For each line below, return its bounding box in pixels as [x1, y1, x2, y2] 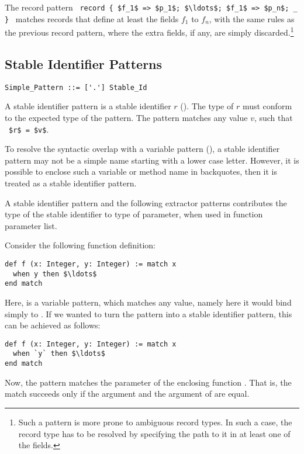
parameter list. [5, 219, 57, 231]
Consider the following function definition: [5, 239, 156, 251]
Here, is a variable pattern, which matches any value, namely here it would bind [5, 296, 292, 308]
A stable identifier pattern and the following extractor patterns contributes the [5, 196, 287, 209]
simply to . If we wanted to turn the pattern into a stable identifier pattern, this [5, 307, 292, 320]
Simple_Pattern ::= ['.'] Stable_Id [5, 83, 147, 92]
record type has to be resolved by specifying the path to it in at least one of [18, 427, 291, 439]
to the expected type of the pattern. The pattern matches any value [5, 112, 248, 124]
